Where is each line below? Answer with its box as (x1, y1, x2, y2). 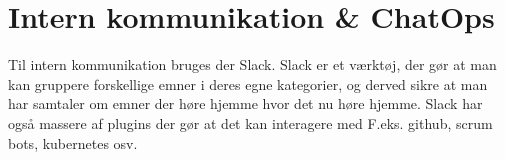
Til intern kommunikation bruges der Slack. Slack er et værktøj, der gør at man (8, 54, 497, 75)
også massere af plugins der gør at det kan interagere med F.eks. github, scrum (8, 112, 493, 133)
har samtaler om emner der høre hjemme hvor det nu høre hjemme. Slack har (8, 93, 483, 114)
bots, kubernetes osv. (8, 132, 138, 153)
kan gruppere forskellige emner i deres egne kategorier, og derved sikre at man (8, 73, 488, 94)
